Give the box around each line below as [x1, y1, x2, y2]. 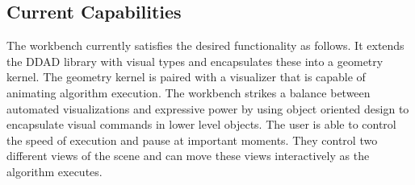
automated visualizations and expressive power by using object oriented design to [6, 100, 409, 117]
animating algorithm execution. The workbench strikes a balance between [6, 84, 371, 101]
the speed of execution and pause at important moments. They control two [6, 131, 378, 148]
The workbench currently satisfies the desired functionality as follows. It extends [6, 37, 405, 54]
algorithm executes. [6, 162, 103, 179]
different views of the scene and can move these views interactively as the [6, 147, 370, 164]
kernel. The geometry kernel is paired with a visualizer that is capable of [6, 68, 366, 85]
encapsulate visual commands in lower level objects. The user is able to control [6, 116, 396, 133]
